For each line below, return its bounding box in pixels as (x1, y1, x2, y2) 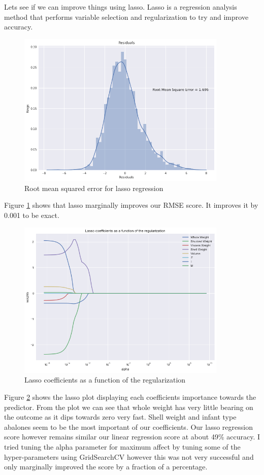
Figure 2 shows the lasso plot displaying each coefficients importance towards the (4, 392, 256, 402)
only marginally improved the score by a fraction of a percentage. (4, 461, 208, 472)
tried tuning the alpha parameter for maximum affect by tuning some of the (4, 441, 241, 452)
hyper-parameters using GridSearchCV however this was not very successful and (4, 451, 254, 462)
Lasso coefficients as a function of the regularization (24, 374, 186, 385)
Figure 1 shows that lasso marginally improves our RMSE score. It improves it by (4, 200, 258, 210)
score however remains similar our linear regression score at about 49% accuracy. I (4, 431, 260, 442)
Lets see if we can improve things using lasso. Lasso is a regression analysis (4, 2, 237, 12)
